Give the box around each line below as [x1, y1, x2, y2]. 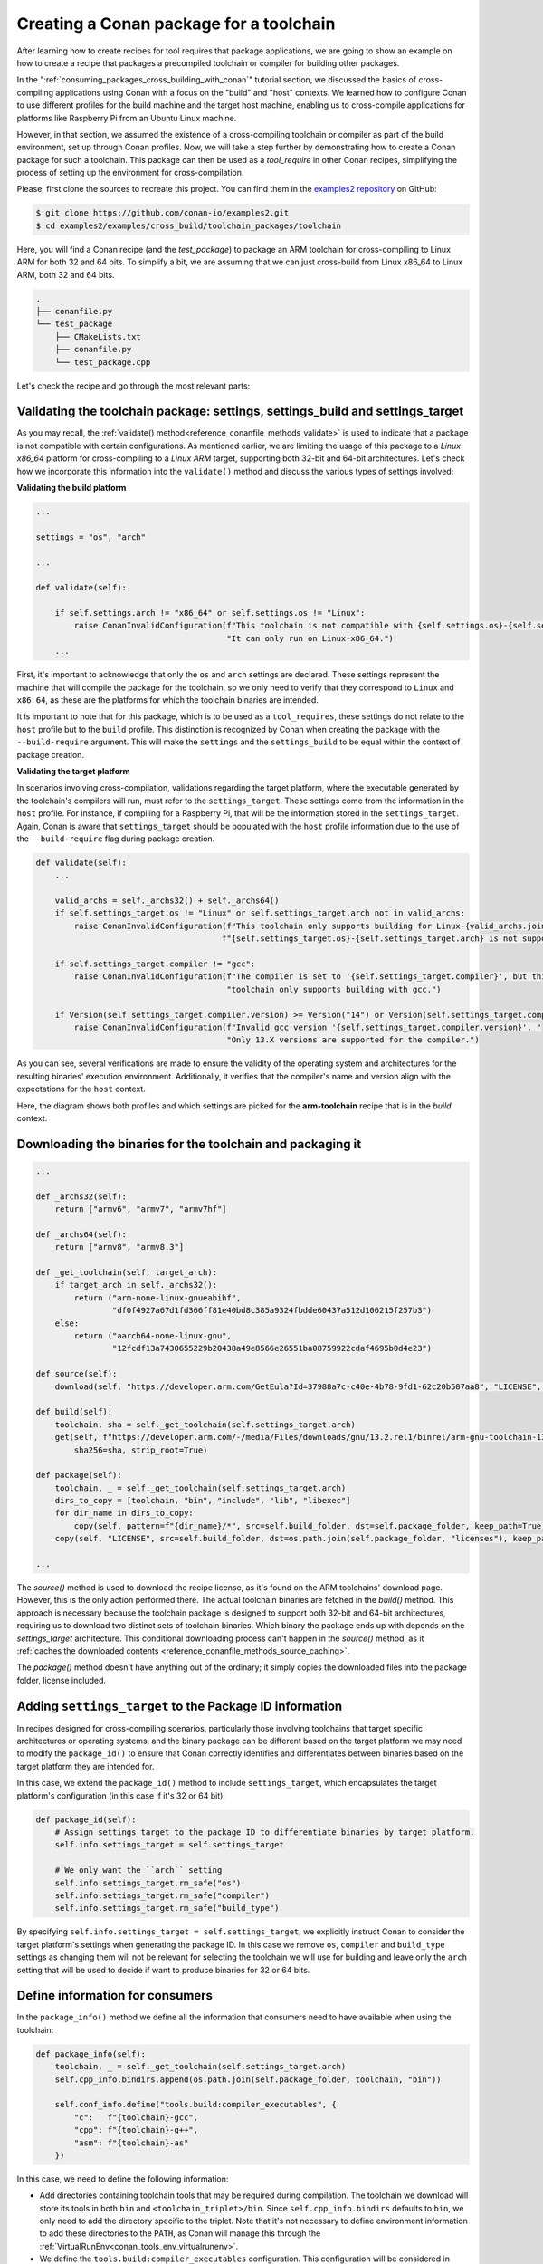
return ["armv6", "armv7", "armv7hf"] [54, 1204, 227, 1214]
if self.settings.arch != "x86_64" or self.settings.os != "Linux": [54, 608, 366, 619]
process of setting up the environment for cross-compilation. [16, 168, 244, 178]
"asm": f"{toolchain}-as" [73, 2137, 189, 2148]
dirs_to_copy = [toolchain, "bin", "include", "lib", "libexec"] [54, 1495, 351, 1506]
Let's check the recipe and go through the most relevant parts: [16, 380, 251, 391]
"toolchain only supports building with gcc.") [226, 983, 443, 994]
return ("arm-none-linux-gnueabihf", [73, 1292, 242, 1303]
